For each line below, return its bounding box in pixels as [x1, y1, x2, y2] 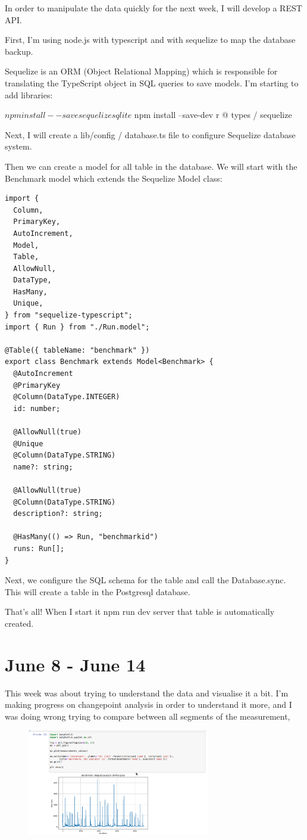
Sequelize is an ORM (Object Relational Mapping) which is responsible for [5, 65, 278, 77]
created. [5, 617, 34, 629]
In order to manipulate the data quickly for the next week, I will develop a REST [5, 2, 302, 14]
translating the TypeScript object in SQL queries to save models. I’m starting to [5, 76, 299, 89]
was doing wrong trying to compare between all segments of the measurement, [5, 710, 290, 722]
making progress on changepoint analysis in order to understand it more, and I [5, 698, 292, 711]
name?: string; [13, 462, 73, 471]
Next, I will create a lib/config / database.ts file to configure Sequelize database [5, 128, 296, 141]
